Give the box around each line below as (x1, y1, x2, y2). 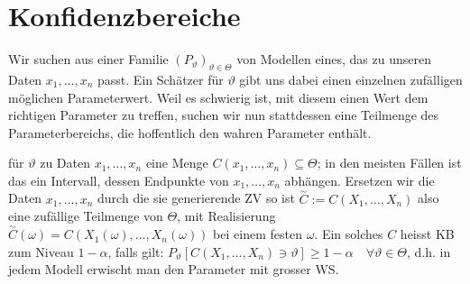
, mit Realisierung (177, 206, 276, 225)
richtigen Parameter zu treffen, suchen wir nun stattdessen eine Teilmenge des (8, 105, 439, 124)
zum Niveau (8, 242, 74, 261)
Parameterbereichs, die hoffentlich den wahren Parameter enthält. (8, 123, 372, 142)
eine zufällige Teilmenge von (8, 206, 163, 225)
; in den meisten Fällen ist (317, 153, 462, 172)
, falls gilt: (107, 242, 164, 261)
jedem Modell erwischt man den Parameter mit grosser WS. (8, 260, 339, 279)
